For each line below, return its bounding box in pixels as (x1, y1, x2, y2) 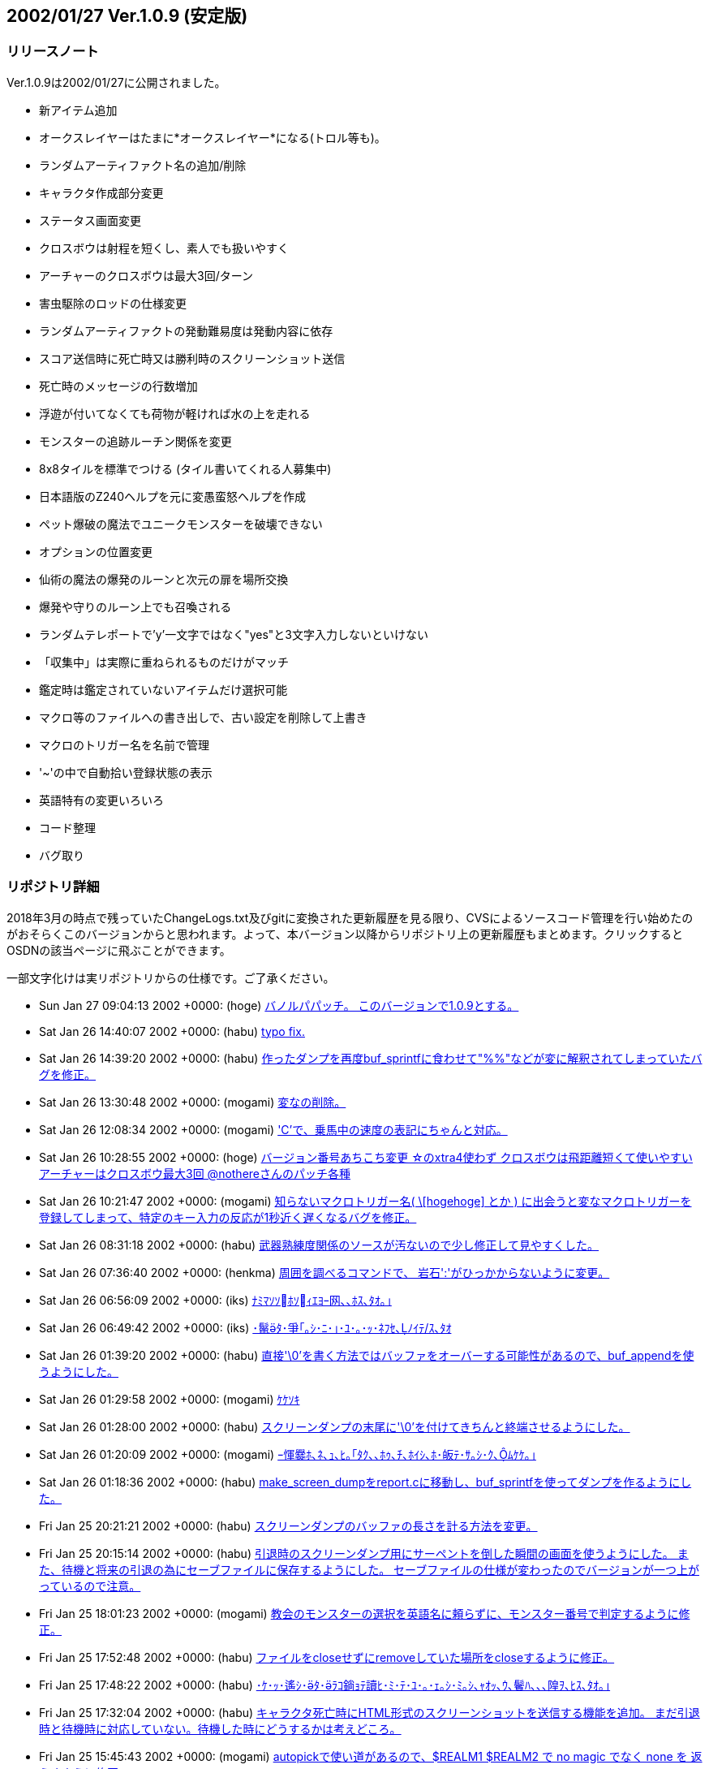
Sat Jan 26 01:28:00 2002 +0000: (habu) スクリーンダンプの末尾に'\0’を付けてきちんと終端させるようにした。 (39, 1419, 630, 1434)
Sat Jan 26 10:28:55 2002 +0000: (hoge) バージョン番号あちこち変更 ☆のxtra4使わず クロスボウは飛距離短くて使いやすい (39, 1150, 694, 1164)
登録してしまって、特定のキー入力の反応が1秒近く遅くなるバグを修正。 (39, 1210, 417, 1224)
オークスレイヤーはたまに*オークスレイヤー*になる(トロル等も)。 (39, 130, 386, 145)
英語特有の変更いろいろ (39, 792, 164, 807)
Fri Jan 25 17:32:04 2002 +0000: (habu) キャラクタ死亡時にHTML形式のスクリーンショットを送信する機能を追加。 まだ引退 (39, 1705, 700, 1719)
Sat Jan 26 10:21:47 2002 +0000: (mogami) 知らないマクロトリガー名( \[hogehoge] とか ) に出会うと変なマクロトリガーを (39, 1193, 692, 1208)
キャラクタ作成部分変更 (39, 185, 164, 200)
